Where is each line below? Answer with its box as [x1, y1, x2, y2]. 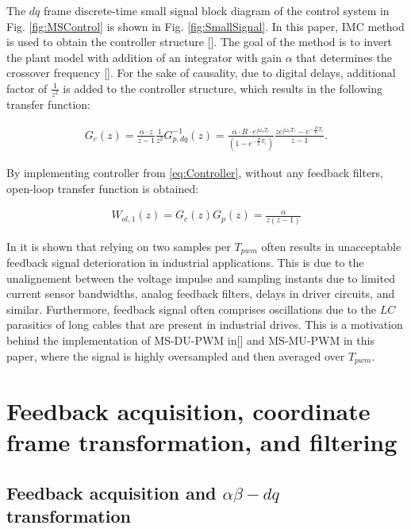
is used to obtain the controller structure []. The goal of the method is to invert [6, 33, 392, 50]
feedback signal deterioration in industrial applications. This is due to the [6, 253, 364, 270]
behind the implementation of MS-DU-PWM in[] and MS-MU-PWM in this [6, 331, 375, 348]
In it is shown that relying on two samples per [6, 237, 231, 254]
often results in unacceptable [261, 237, 401, 254]
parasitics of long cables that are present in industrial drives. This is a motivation [6, 316, 403, 333]
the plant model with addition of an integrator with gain [6, 48, 282, 65]
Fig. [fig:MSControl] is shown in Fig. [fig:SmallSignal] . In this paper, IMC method [6, 17, 405, 34]
